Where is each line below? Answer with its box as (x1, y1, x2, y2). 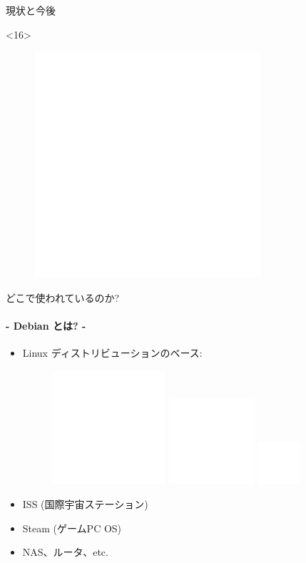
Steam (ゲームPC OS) (22, 520, 122, 535)
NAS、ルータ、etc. (22, 544, 108, 559)
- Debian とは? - (6, 318, 86, 333)
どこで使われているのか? (6, 290, 120, 305)
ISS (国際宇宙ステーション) (22, 496, 148, 511)
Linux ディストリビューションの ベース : (22, 345, 203, 360)
